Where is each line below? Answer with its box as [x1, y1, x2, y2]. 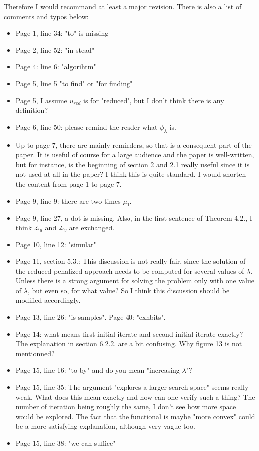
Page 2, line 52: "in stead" [15, 44, 95, 55]
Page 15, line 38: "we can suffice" [15, 438, 116, 448]
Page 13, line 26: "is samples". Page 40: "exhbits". [15, 312, 166, 322]
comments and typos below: [4, 11, 89, 21]
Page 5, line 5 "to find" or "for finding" [15, 78, 133, 88]
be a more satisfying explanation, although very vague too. [15, 421, 195, 431]
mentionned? [15, 348, 55, 358]
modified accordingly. [15, 295, 81, 305]
